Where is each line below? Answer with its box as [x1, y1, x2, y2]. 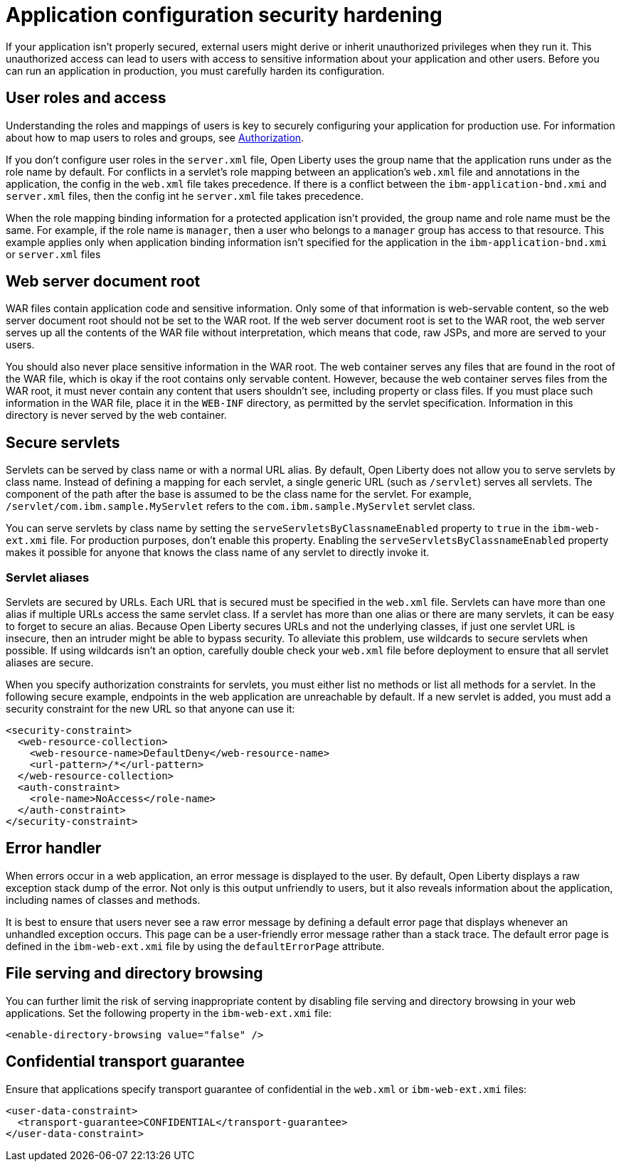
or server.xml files [6, 247, 101, 260]
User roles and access [6, 89, 166, 107]
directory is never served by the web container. [6, 409, 227, 422]
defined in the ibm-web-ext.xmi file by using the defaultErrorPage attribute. [6, 939, 385, 952]
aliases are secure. [6, 656, 94, 669]
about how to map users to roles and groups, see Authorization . [6, 131, 304, 144]
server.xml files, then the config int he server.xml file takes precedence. [6, 189, 364, 202]
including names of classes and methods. [6, 893, 201, 906]
